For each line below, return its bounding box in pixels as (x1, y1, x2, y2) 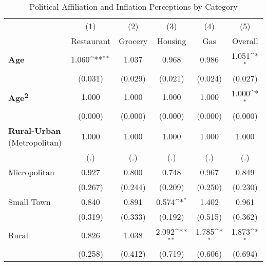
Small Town (8, 195, 51, 208)
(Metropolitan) (8, 136, 62, 148)
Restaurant (70, 35, 111, 47)
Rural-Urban (8, 124, 61, 136)
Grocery (119, 35, 148, 47)
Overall (232, 35, 258, 47)
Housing (157, 35, 186, 47)
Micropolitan (8, 166, 54, 178)
